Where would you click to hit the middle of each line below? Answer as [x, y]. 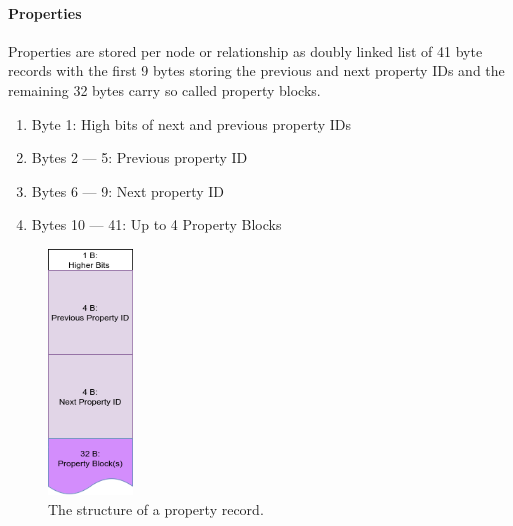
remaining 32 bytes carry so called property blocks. [164, 89]
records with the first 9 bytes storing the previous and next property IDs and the [256, 70]
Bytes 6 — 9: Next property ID [128, 190]
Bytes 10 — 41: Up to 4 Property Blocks [156, 224]
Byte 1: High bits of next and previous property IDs [191, 123]
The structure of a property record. [156, 508]
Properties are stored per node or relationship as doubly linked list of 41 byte [245, 50]
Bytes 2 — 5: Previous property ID [139, 157]
